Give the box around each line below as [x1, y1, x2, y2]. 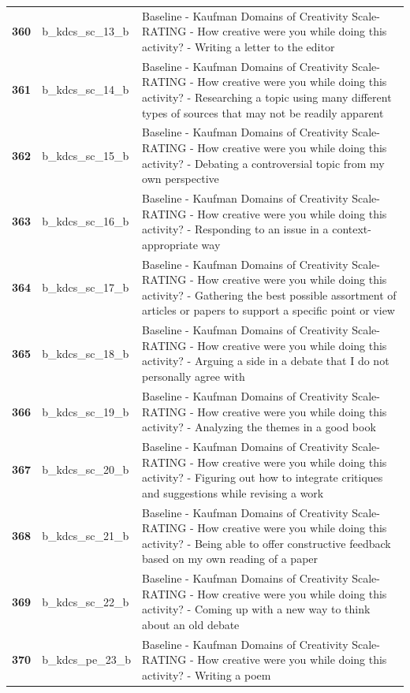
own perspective [142, 170, 219, 187]
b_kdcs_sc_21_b [42, 527, 129, 543]
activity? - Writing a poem [142, 667, 271, 683]
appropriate [142, 236, 198, 252]
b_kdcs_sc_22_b [42, 593, 129, 609]
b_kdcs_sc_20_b [42, 461, 129, 478]
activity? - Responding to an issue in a [142, 221, 329, 237]
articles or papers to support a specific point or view [142, 302, 395, 319]
